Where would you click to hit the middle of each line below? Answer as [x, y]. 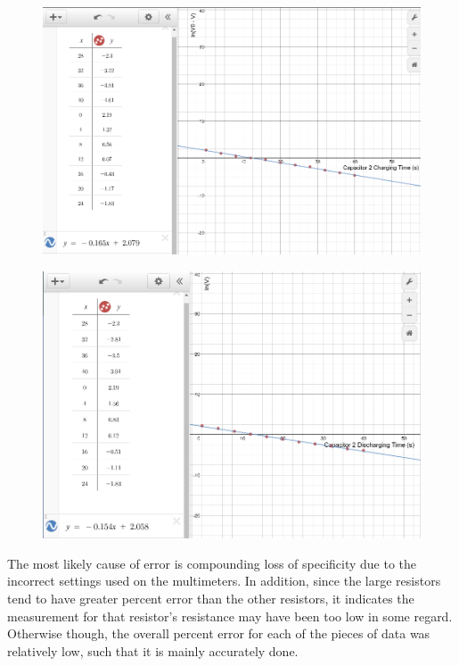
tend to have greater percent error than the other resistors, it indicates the [211, 598]
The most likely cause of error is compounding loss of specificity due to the [212, 563]
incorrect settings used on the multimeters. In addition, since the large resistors [224, 581]
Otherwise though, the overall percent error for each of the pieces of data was [219, 633]
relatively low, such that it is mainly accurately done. [153, 650]
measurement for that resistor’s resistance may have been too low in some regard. [230, 616]
